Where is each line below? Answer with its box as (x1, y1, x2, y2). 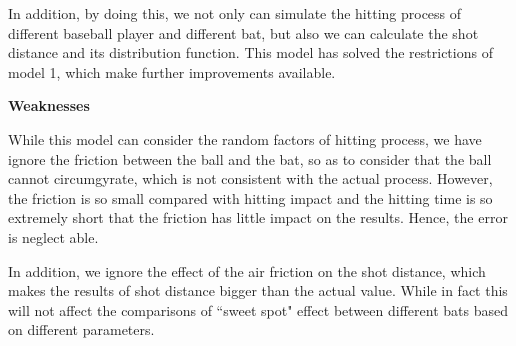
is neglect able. (8, 226, 99, 247)
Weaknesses (8, 95, 90, 116)
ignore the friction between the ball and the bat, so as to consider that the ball (8, 148, 492, 169)
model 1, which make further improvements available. (8, 61, 336, 82)
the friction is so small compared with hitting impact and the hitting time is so (8, 187, 493, 208)
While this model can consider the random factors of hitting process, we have (8, 128, 482, 149)
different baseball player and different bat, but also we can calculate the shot (8, 22, 479, 43)
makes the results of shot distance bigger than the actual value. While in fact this (8, 280, 508, 301)
